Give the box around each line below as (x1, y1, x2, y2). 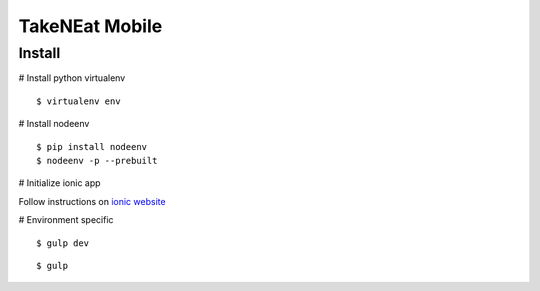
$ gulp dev (36, 237, 90, 249)
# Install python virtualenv (18, 72, 126, 84)
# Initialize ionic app (18, 177, 101, 189)
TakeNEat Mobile (18, 15, 163, 37)
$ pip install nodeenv (36, 141, 148, 152)
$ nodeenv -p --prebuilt (36, 155, 158, 166)
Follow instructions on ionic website (18, 195, 166, 207)
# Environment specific (18, 214, 114, 226)
